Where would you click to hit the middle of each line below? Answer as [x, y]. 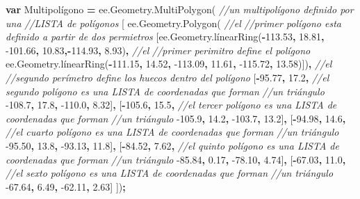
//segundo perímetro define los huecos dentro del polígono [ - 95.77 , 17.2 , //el [167, 77]
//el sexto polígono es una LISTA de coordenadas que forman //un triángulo [170, 173]
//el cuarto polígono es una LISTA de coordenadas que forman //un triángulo [172, 132]
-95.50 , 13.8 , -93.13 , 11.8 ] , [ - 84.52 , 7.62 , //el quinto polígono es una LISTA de [172, 145]
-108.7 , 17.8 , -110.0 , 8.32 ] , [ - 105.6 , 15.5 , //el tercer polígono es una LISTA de [171, 105]
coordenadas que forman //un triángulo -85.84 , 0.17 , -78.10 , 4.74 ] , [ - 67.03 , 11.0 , [176, 159]
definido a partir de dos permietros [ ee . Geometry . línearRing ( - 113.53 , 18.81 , [165, 37]
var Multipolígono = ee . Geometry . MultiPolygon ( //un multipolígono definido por [180, 9]
